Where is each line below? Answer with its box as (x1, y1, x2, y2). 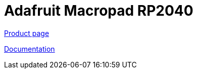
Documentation (4, 44, 55, 53)
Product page (4, 28, 50, 38)
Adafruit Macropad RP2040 (4, 2, 193, 19)
